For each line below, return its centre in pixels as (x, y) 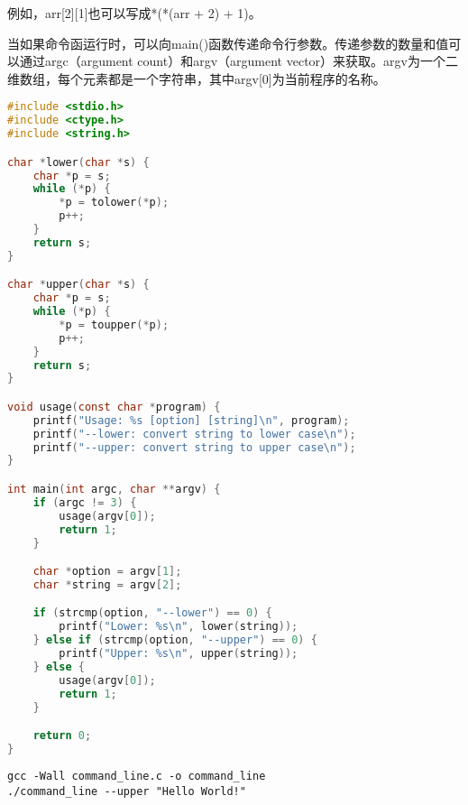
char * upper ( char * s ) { (78, 285)
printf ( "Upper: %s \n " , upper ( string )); (179, 654)
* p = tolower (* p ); (114, 203)
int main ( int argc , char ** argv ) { (114, 489)
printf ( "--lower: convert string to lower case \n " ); (194, 434)
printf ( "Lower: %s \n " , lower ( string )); (179, 627)
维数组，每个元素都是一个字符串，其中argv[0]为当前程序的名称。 (197, 78)
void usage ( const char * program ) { (114, 407)
